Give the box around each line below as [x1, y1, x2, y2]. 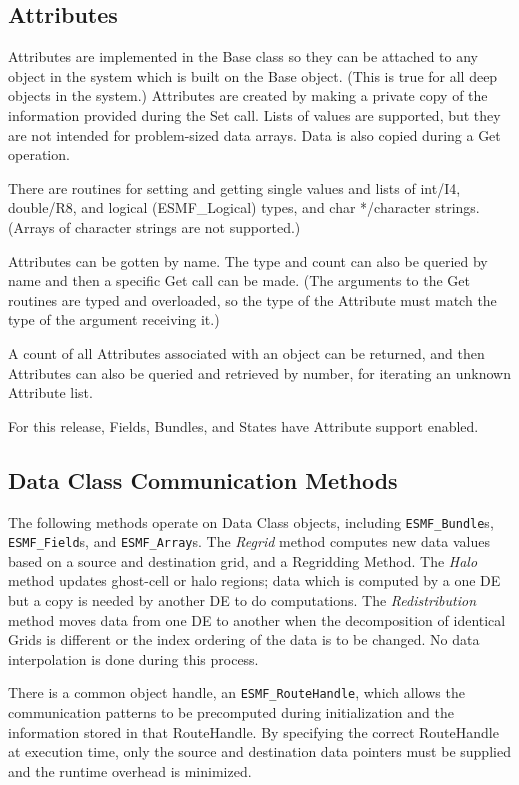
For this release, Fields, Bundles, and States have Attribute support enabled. [8, 415, 479, 436]
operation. [8, 144, 70, 165]
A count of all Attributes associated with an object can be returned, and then [8, 342, 485, 363]
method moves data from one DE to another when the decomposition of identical [8, 609, 506, 630]
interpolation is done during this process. [8, 648, 259, 669]
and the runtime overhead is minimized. [8, 760, 252, 781]
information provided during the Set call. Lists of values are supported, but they [8, 104, 501, 125]
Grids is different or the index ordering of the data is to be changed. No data [8, 629, 480, 650]
